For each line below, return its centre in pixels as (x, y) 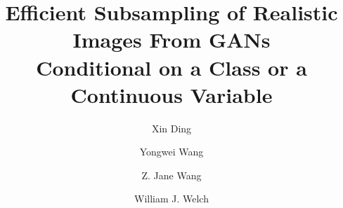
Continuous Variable (171, 94)
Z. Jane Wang (171, 175)
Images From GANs (171, 40)
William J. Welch (171, 199)
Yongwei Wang (171, 152)
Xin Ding (171, 128)
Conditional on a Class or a (171, 67)
